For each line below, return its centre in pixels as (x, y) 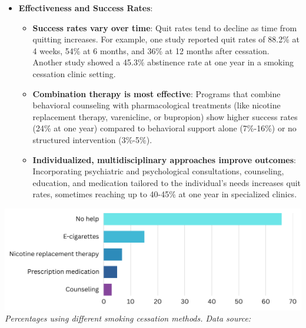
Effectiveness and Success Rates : (86, 8)
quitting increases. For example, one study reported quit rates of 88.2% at (166, 39)
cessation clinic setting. (74, 73)
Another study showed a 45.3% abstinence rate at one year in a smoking (163, 62)
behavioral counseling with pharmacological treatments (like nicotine (157, 105)
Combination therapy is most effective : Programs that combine (157, 93)
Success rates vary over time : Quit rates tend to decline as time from (165, 27)
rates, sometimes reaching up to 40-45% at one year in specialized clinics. (165, 194)
